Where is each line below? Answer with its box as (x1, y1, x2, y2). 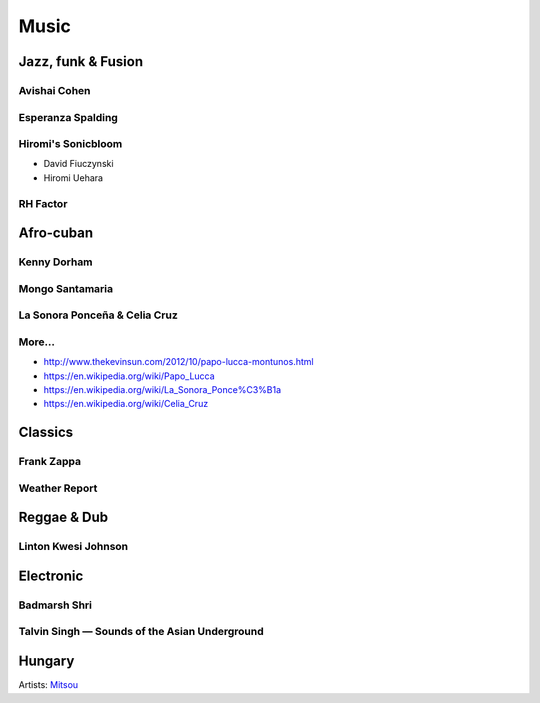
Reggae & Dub (18, 509, 109, 526)
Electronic (18, 567, 84, 584)
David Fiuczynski (43, 158, 114, 170)
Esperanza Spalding (18, 110, 119, 124)
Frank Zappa (18, 455, 82, 469)
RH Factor (18, 196, 68, 210)
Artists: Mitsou (18, 679, 79, 691)
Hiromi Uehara (43, 171, 104, 184)
